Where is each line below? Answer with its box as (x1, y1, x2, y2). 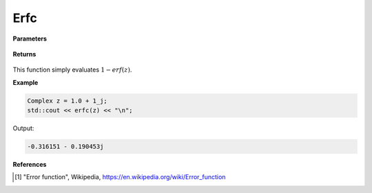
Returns (12, 50, 37, 58)
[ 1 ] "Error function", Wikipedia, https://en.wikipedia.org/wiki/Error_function (14, 173, 226, 181)
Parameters (12, 34, 48, 43)
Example (12, 78, 39, 86)
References (12, 161, 47, 169)
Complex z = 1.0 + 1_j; (27, 96, 108, 105)
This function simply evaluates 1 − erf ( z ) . (12, 65, 132, 74)
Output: (12, 124, 34, 132)
